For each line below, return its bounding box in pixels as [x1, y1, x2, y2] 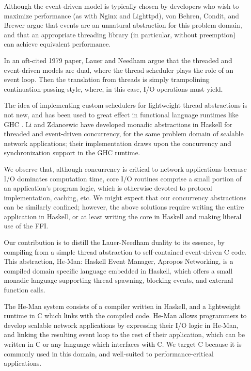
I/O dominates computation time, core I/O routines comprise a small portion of [4, 173, 242, 183]
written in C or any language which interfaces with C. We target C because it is [4, 339, 242, 349]
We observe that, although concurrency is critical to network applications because [4, 163, 247, 174]
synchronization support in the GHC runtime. [4, 147, 140, 158]
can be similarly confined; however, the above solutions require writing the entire [4, 202, 244, 212]
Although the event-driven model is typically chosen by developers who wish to [4, 1, 239, 11]
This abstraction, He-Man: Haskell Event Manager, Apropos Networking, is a [4, 256, 234, 266]
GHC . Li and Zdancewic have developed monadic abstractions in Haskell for [4, 119, 233, 129]
